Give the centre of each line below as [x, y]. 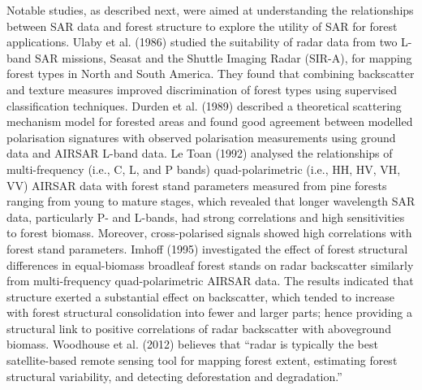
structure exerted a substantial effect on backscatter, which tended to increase [201, 296]
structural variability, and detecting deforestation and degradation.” [174, 376]
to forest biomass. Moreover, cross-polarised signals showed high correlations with [209, 233]
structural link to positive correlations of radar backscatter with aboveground [199, 328]
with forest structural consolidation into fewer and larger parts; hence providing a [209, 312]
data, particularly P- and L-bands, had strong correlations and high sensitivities [206, 217]
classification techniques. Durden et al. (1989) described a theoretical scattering [204, 105]
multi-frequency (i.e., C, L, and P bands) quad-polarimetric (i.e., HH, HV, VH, [204, 169]
